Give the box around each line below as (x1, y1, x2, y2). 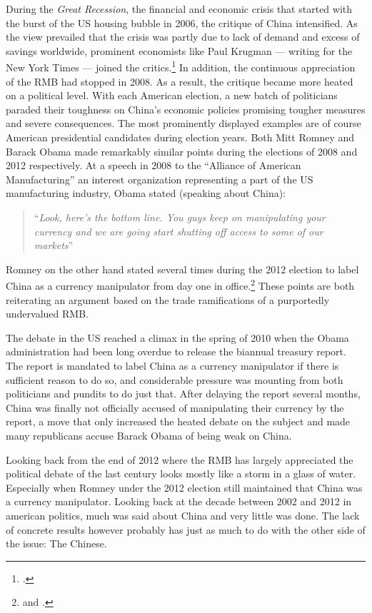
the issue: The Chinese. (6, 536, 107, 551)
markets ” (34, 238, 74, 253)
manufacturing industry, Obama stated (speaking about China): (6, 186, 286, 201)
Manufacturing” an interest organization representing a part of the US (6, 171, 313, 186)
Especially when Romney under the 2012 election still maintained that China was (6, 480, 363, 495)
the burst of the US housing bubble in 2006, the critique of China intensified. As (6, 15, 358, 30)
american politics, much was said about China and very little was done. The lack (6, 507, 360, 522)
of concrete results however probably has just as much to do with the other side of (6, 522, 366, 537)
